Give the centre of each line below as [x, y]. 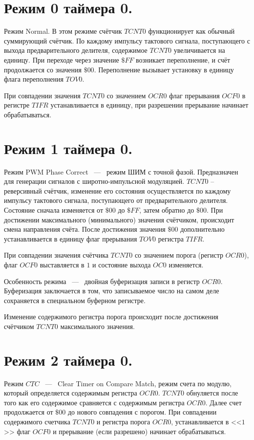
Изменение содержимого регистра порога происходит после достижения [111, 317]
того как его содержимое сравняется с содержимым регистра [94, 402]
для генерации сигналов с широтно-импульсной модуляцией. [94, 181]
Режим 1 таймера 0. [68, 148]
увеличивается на [199, 50]
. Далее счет [223, 402]
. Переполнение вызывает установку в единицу [164, 69]
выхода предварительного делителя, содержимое [76, 50]
